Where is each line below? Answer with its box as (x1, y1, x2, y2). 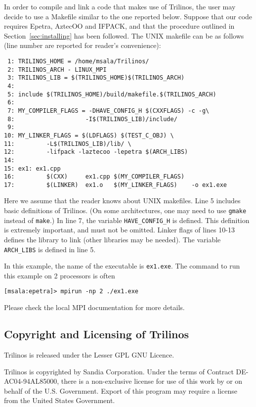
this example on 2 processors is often (4, 270, 115, 280)
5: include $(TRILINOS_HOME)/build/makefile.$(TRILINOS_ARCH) (7, 90, 216, 98)
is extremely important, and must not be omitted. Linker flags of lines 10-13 (4, 225, 235, 235)
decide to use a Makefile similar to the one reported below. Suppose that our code (4, 11, 253, 21)
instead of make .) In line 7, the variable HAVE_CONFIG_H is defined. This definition (4, 215, 250, 225)
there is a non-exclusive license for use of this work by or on (61, 376, 243, 386)
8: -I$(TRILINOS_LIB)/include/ (7, 115, 177, 123)
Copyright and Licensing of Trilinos (4, 326, 189, 342)
